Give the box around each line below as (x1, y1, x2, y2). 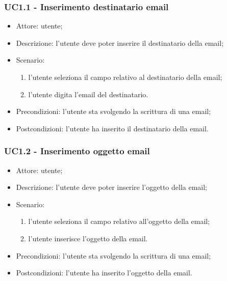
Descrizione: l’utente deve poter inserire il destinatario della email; (16, 37, 224, 48)
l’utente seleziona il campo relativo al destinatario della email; (28, 72, 222, 82)
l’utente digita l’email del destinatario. (28, 89, 148, 99)
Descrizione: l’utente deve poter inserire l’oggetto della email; (16, 182, 208, 192)
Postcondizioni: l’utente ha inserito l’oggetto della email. (16, 267, 192, 278)
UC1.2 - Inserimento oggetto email (4, 145, 150, 157)
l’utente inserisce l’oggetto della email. (28, 233, 148, 243)
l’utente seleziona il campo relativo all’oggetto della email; (28, 216, 210, 227)
